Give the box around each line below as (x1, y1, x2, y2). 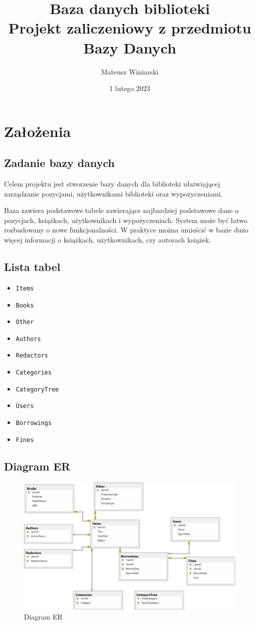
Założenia (4, 120, 71, 141)
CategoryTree (15, 385, 59, 393)
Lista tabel (4, 259, 60, 274)
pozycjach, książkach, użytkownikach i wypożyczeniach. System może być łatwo (4, 214, 248, 225)
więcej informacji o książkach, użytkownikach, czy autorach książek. (4, 234, 211, 245)
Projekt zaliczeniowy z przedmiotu (8, 17, 252, 38)
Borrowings (15, 419, 52, 427)
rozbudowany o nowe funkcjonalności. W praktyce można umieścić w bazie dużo (4, 224, 249, 235)
